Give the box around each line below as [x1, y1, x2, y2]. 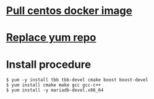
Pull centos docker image [6, 4, 132, 18]
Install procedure [6, 57, 91, 71]
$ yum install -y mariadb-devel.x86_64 [6, 87, 104, 93]
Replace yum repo [6, 31, 96, 45]
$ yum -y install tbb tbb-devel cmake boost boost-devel [6, 77, 149, 83]
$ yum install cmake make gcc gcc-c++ [6, 82, 101, 88]
